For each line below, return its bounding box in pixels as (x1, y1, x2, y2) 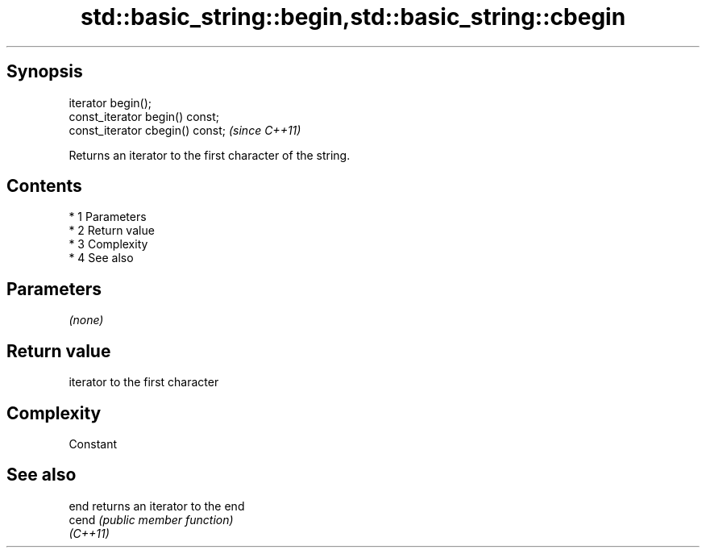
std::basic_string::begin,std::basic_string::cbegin (80, 3, 626, 31)
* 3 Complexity (69, 237, 148, 252)
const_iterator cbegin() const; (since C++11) (69, 123, 301, 137)
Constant (69, 436, 118, 451)
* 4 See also (69, 251, 134, 265)
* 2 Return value (69, 223, 155, 238)
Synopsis (6, 61, 83, 82)
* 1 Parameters (69, 210, 147, 224)
